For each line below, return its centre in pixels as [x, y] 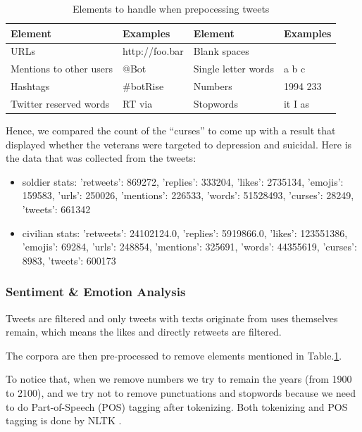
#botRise [143, 86]
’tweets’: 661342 [56, 209]
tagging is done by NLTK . [64, 420]
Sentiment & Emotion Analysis [96, 292]
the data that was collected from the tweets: [101, 158]
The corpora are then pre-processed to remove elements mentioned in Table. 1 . [174, 355]
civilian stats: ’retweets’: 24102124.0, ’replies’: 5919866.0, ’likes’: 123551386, [185, 233]
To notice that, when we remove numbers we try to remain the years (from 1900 [179, 379]
